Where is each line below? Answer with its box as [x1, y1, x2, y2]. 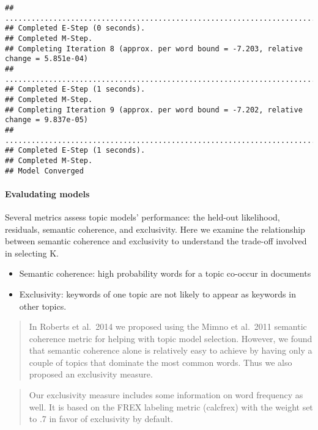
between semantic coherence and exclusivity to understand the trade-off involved [5, 235, 307, 247]
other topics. [19, 299, 67, 312]
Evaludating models [5, 187, 90, 200]
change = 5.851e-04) [5, 54, 89, 64]
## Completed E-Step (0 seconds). [5, 24, 146, 33]
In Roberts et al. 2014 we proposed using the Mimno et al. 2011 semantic [29, 320, 307, 333]
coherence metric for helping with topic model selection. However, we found [29, 332, 312, 344]
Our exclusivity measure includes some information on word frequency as [29, 388, 303, 401]
